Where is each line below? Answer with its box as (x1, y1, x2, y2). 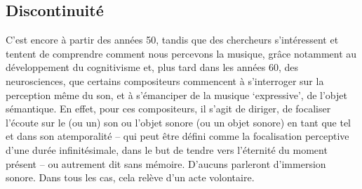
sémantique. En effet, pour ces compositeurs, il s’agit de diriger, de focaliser (6, 101, 331, 116)
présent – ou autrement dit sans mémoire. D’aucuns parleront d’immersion (6, 156, 326, 171)
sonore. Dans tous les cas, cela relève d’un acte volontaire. (6, 170, 255, 185)
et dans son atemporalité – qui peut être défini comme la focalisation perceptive (6, 129, 349, 143)
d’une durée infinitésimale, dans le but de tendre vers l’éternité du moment (6, 142, 328, 157)
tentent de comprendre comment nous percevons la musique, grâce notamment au (6, 46, 357, 60)
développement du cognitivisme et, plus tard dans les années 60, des (6, 60, 298, 74)
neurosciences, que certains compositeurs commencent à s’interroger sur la (6, 73, 324, 88)
